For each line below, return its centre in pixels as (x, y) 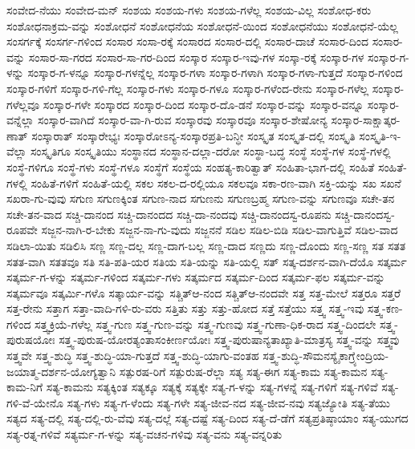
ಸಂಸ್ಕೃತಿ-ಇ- (380, 135)
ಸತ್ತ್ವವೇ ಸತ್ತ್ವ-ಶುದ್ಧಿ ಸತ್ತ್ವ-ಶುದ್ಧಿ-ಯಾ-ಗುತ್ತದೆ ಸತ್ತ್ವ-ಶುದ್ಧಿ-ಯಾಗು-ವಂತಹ (133, 356)
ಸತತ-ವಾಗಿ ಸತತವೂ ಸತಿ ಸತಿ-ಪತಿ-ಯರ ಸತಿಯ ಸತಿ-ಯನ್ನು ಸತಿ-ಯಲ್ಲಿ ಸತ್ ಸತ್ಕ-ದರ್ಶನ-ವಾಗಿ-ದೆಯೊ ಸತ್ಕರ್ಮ (207, 261)
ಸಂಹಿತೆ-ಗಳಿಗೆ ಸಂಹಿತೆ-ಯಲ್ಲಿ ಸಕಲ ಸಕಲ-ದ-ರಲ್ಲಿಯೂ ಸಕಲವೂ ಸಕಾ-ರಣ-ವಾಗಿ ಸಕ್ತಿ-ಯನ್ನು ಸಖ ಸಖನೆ (216, 182)
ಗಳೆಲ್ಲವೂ (23, 104)
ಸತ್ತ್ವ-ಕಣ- (385, 308)
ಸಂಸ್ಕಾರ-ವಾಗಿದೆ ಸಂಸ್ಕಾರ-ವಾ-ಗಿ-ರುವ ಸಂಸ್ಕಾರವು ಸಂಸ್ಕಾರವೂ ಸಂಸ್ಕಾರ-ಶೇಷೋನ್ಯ (183, 120)
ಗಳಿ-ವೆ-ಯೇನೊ (35, 402)
